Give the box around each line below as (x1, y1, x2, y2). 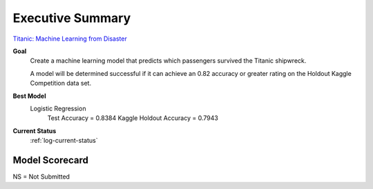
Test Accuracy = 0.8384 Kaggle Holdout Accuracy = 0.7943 (47, 114, 219, 122)
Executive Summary (12, 10, 131, 26)
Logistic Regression (30, 104, 86, 112)
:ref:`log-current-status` (30, 137, 98, 145)
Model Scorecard (12, 154, 89, 166)
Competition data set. (30, 79, 92, 88)
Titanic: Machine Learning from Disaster (12, 34, 127, 43)
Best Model (12, 92, 46, 100)
